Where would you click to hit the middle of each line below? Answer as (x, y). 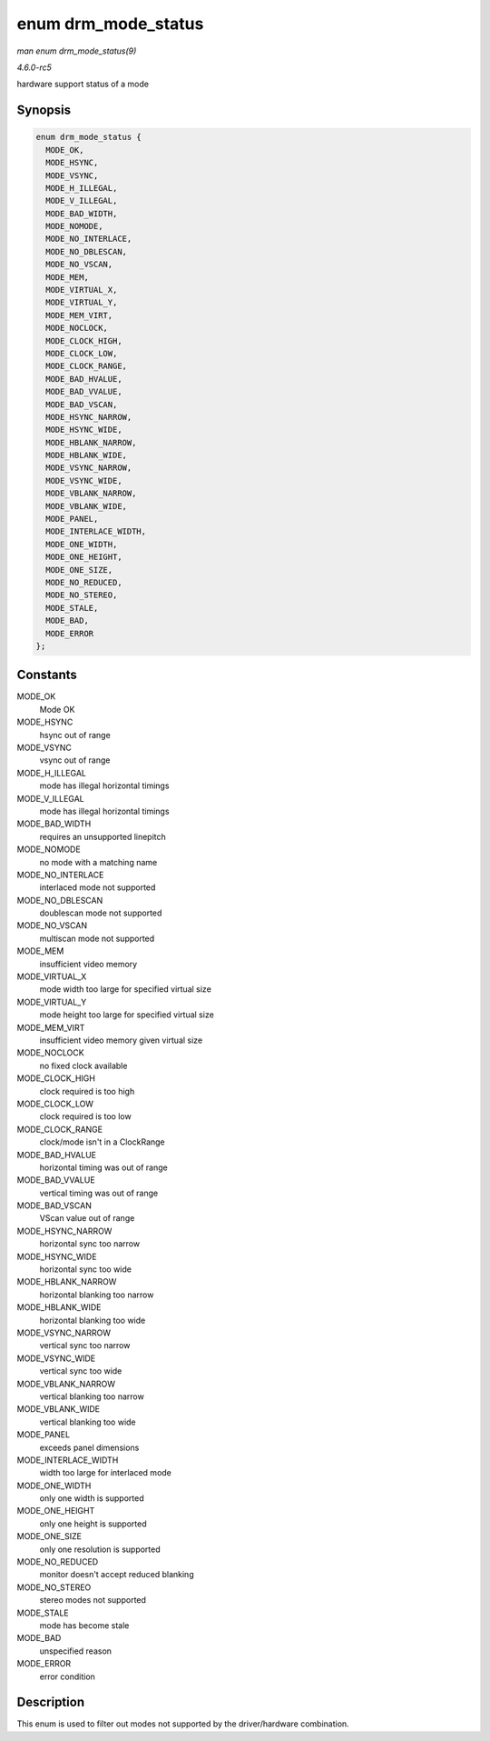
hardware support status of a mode (83, 84)
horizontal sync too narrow (90, 1244)
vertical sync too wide (81, 1371)
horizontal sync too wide (85, 1269)
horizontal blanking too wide (93, 1320)
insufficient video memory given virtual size (121, 1040)
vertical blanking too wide (88, 1422)
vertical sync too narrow (85, 1346)
